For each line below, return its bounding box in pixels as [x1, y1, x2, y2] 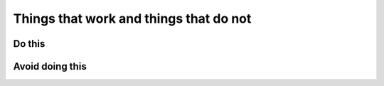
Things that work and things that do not [13, 11, 252, 26]
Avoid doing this [13, 60, 87, 72]
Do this [13, 38, 46, 50]
